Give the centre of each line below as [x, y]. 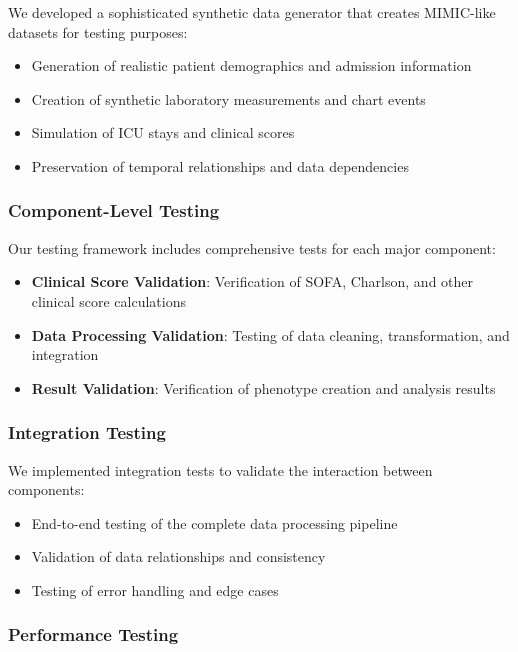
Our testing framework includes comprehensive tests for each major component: [252, 247]
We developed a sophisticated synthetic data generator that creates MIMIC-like [252, 12]
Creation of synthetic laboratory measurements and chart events [228, 98]
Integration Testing [87, 432]
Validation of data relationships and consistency [178, 556]
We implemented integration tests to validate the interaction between [220, 469]
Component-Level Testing [114, 210]
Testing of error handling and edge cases [155, 589]
